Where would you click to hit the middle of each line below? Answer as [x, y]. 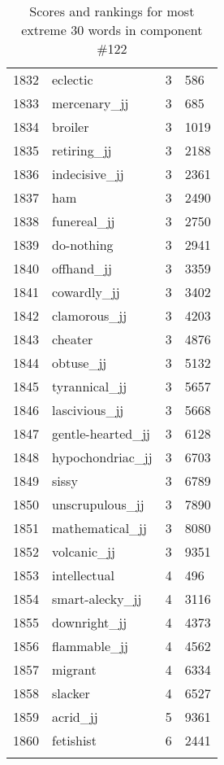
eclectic [73, 79]
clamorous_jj [90, 315]
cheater [73, 339]
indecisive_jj [88, 174]
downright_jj [90, 622]
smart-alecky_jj [97, 599]
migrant [74, 669]
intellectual [83, 575]
